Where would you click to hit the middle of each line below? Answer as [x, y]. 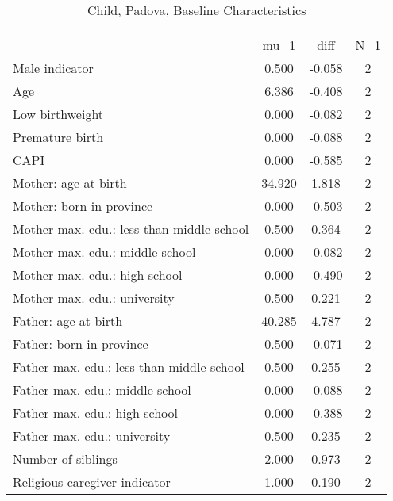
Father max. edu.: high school [95, 413]
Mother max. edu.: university [94, 298]
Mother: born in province [83, 206]
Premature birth [58, 137]
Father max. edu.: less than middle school [129, 367]
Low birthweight [58, 114]
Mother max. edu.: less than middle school [131, 229]
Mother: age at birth [70, 183]
